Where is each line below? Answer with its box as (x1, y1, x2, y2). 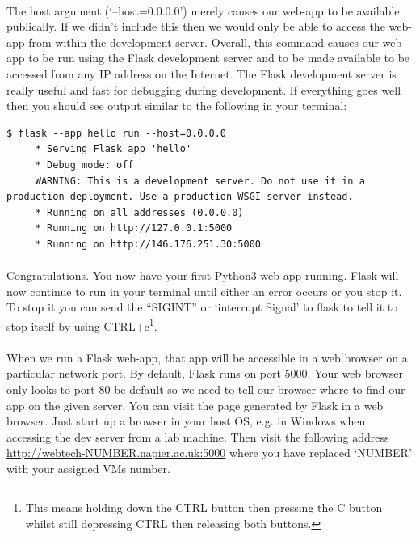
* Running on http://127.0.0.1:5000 (35, 222, 233, 235)
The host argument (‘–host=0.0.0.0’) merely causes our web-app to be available (6, 2, 400, 19)
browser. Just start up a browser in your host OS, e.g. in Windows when (6, 412, 366, 429)
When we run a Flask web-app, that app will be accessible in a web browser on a (6, 349, 408, 366)
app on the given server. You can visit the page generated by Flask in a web (6, 396, 384, 413)
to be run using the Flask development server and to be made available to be (28, 49, 410, 66)
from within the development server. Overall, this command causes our (28, 33, 379, 50)
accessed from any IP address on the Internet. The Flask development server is (6, 65, 397, 82)
